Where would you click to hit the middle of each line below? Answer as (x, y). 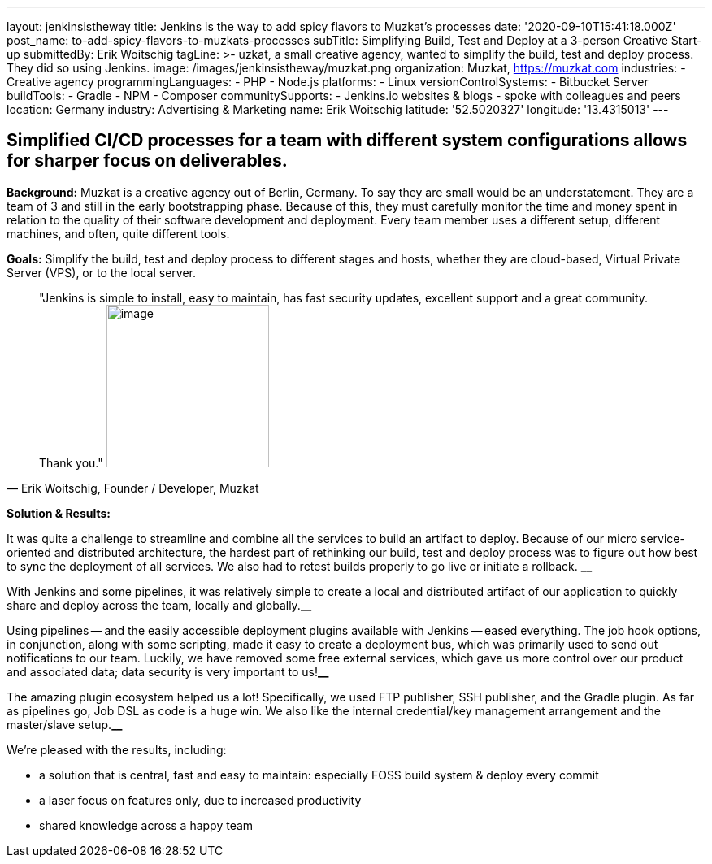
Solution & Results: (59, 513)
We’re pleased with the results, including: (117, 749)
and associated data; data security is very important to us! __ (168, 671)
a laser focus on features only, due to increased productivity (200, 800)
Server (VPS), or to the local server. (102, 272)
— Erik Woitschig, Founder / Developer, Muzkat (133, 488)
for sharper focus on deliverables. (147, 161)
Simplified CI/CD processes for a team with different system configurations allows (347, 141)
